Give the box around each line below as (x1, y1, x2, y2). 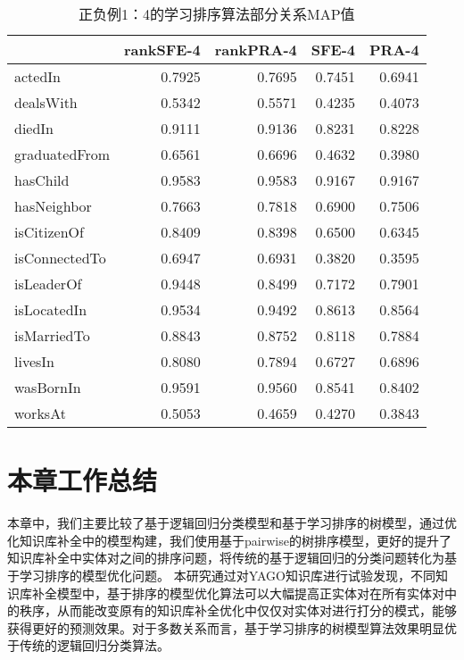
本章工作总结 (7, 462, 158, 498)
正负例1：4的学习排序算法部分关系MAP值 (79, 4, 355, 24)
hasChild (14, 170, 70, 190)
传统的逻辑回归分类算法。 (19, 636, 170, 655)
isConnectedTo (14, 247, 106, 268)
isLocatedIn (14, 299, 87, 320)
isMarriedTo (14, 325, 90, 346)
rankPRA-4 (214, 39, 297, 60)
